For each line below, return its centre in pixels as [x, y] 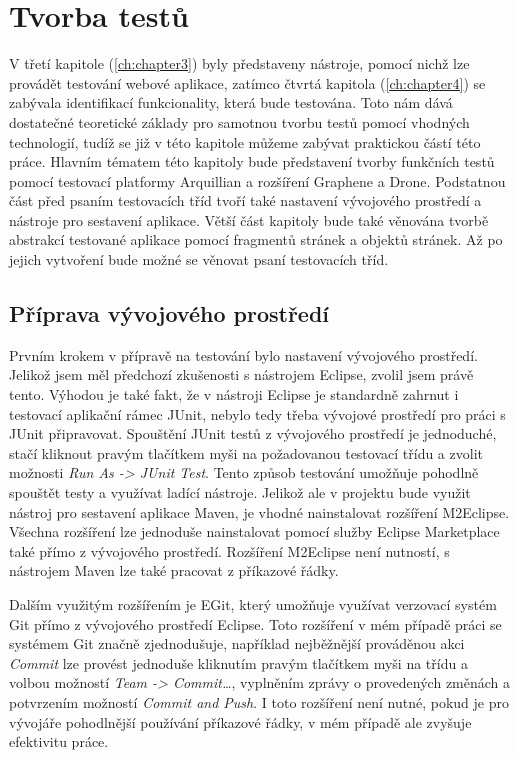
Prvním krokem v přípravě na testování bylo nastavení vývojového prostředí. [243, 354]
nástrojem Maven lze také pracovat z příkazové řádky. [174, 570]
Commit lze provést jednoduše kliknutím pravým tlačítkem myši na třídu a [238, 662]
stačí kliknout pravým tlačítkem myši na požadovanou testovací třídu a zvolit [246, 452]
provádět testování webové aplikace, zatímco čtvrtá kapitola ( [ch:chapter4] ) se [247, 82]
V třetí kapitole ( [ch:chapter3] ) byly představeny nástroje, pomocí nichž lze [239, 63]
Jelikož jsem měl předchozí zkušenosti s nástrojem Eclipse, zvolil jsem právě [241, 374]
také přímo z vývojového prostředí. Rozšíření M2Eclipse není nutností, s [229, 550]
